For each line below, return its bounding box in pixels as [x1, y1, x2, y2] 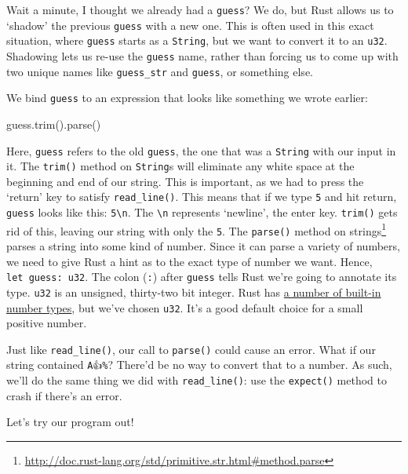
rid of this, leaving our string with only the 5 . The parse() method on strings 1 [6, 220, 387, 239]
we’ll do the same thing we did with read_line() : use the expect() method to [6, 372, 387, 388]
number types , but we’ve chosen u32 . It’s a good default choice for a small [6, 299, 363, 315]
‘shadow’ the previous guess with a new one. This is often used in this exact [6, 16, 374, 33]
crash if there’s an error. [6, 387, 122, 403]
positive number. [6, 315, 87, 331]
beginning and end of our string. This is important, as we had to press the [6, 173, 364, 189]
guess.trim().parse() [6, 115, 101, 132]
